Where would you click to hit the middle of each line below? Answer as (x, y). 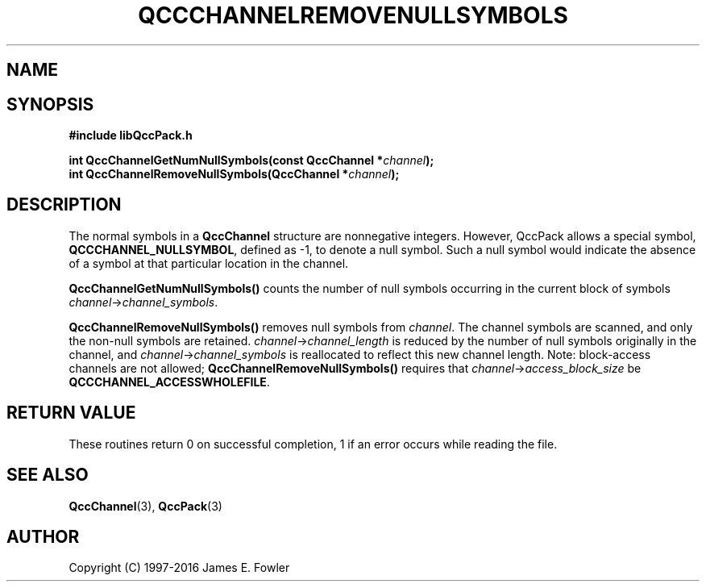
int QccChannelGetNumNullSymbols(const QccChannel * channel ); (251, 161)
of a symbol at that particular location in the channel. (209, 263)
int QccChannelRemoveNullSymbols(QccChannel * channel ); (234, 174)
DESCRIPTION (64, 205)
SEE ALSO (48, 475)
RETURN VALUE (71, 413)
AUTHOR (43, 536)
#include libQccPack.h (131, 136)
